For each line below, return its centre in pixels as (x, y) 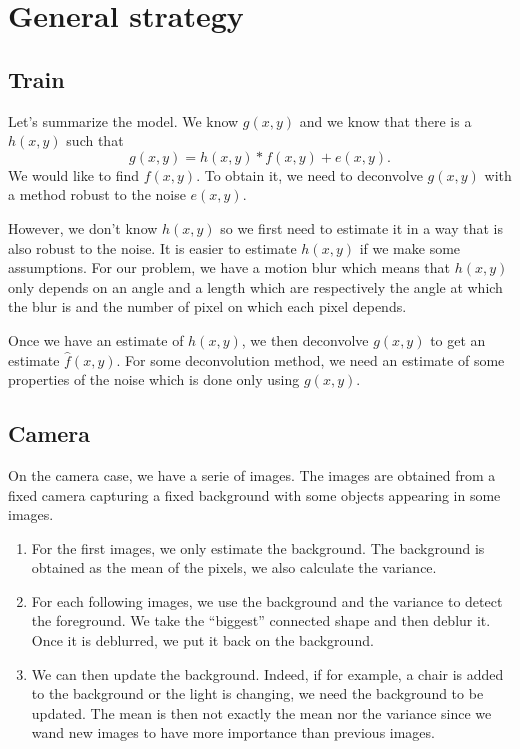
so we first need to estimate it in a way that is (361, 227)
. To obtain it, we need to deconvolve (309, 174)
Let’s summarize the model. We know (123, 120)
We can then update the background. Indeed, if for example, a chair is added (267, 673)
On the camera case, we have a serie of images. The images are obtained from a (252, 474)
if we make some (410, 247)
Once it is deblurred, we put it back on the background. (202, 640)
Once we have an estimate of (96, 339)
